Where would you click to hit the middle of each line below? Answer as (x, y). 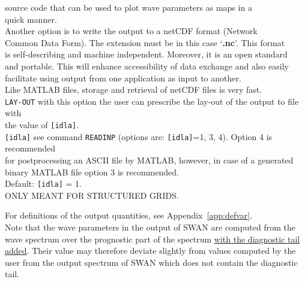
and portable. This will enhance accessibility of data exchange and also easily (147, 66)
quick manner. (31, 19)
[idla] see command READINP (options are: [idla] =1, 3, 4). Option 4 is (139, 136)
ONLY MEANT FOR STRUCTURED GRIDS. (92, 195)
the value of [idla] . (42, 125)
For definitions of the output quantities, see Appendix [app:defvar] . (129, 215)
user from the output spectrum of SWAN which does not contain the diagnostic (151, 262)
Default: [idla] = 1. (43, 184)
